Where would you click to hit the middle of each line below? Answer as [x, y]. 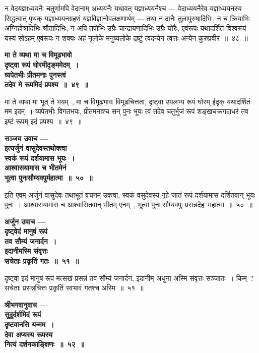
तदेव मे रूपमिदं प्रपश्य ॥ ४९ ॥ [46, 84]
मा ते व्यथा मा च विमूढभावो [38, 55]
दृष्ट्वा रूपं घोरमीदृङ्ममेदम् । [42, 64]
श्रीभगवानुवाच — [26, 304]
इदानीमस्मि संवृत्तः [26, 251]
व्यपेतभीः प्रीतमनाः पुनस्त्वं [35, 74]
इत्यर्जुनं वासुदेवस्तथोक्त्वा [36, 148]
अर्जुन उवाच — [25, 221]
